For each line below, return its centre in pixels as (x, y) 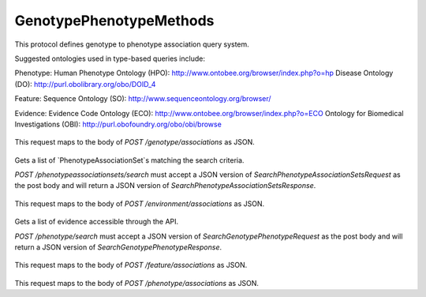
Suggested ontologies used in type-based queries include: (110, 58)
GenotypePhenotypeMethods (114, 21)
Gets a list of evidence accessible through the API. (97, 222)
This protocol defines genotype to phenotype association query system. (132, 44)
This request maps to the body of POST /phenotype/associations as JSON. (137, 283)
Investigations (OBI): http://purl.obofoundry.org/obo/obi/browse (118, 124)
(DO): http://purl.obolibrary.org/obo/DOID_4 (85, 84)
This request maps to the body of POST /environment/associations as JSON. (139, 203)
